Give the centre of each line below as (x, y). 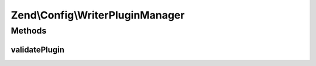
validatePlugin (37, 49)
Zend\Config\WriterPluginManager (98, 15)
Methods (29, 31)
